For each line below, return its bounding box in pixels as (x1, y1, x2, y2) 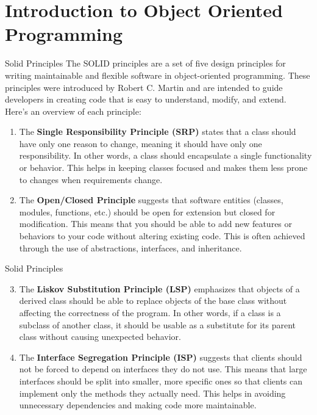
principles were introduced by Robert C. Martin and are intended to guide (5, 81, 283, 93)
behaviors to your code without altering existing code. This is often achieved (19, 229, 305, 242)
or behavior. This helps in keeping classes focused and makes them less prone (19, 161, 308, 174)
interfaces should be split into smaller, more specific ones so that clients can (19, 374, 303, 387)
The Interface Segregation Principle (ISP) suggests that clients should (19, 350, 302, 363)
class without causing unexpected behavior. (19, 330, 181, 343)
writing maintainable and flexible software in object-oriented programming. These (5, 68, 310, 81)
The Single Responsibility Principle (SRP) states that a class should (19, 125, 296, 138)
